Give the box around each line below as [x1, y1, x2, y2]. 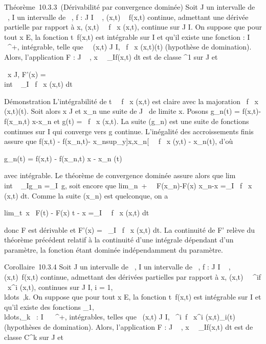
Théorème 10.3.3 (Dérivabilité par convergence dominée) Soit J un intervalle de [4, 2, 255, 12]
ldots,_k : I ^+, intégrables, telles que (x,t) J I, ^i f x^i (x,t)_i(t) [4, 311, 235, 322]
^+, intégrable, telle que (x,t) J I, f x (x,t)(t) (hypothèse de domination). [7, 41, 252, 52]
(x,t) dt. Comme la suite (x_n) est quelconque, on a [4, 190, 168, 201]
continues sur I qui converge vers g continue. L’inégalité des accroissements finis [4, 126, 254, 136]
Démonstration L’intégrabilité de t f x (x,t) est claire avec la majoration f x [4, 95, 258, 106]
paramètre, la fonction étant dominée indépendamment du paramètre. [4, 244, 223, 255]
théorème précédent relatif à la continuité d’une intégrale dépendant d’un [4, 234, 234, 245]
